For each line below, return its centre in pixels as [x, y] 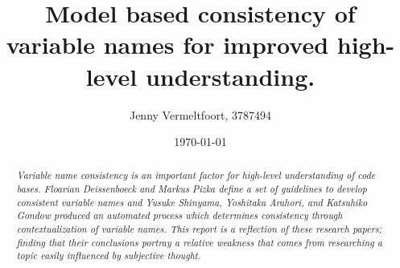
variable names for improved [167, 45]
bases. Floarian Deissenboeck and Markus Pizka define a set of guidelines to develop [192, 189]
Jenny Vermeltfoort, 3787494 [200, 114]
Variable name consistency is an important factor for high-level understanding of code [196, 175]
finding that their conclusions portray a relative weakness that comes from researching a [199, 242]
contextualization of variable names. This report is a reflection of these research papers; [199, 229]
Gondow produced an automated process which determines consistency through [179, 215]
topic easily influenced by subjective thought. [109, 256]
